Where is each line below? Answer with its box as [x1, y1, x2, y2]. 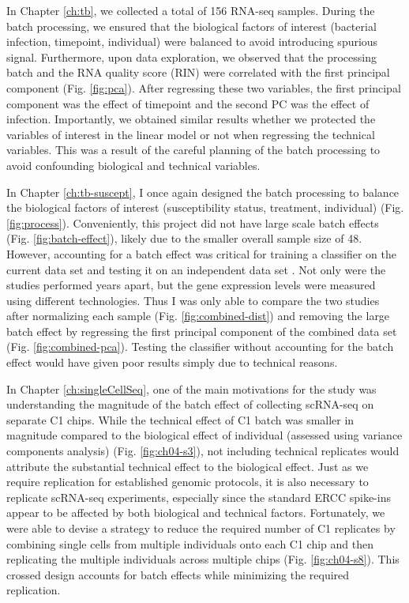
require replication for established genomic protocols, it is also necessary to [6, 473, 369, 490]
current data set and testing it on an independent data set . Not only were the [6, 261, 386, 277]
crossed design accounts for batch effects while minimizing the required [6, 566, 350, 582]
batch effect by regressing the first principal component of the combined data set [6, 322, 397, 339]
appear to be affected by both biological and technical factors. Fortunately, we [6, 504, 385, 521]
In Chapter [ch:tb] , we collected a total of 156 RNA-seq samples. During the [6, 2, 375, 18]
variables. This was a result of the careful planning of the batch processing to [6, 141, 381, 158]
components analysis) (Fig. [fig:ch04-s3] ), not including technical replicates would [6, 443, 400, 459]
